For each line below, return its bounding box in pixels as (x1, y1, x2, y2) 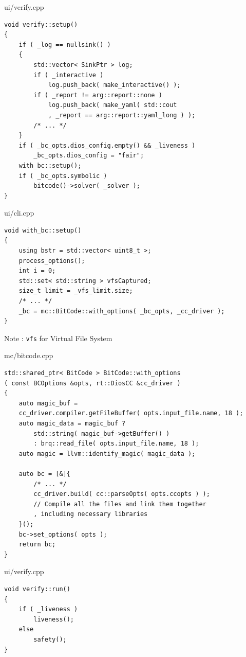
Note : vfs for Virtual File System (4, 332, 112, 343)
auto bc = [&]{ (18, 470, 70, 477)
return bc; (18, 541, 56, 548)
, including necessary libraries (33, 510, 148, 518)
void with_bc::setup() (4, 226, 82, 234)
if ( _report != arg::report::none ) (33, 91, 162, 99)
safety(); (33, 635, 67, 643)
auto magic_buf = (18, 399, 78, 407)
